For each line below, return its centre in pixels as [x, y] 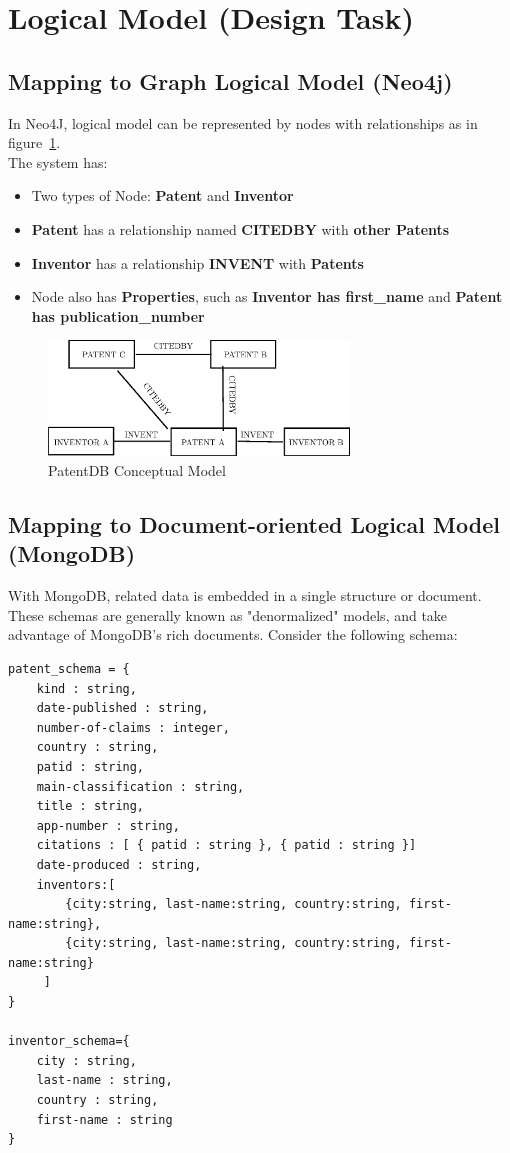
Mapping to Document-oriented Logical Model [254, 523]
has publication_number [118, 315]
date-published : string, [122, 708]
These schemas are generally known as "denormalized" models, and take [228, 614]
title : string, [90, 806]
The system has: [58, 161]
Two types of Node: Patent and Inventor [162, 195]
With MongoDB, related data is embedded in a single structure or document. [245, 595]
